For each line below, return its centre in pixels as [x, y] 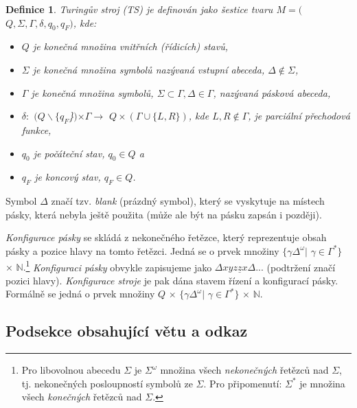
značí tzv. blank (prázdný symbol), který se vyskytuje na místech [188, 201]
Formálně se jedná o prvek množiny [80, 294]
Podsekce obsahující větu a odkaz [127, 331]
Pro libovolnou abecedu [71, 370]
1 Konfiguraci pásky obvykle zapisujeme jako [119, 266]
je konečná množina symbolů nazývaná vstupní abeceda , [149, 69]
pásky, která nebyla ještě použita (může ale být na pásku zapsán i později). [164, 214]
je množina [322, 383]
